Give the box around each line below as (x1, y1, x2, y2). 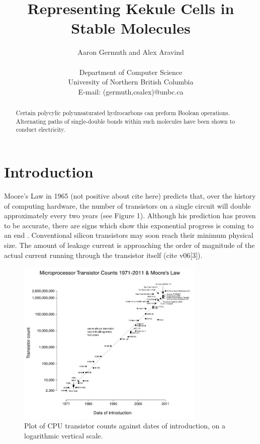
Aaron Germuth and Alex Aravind (77, 47, 184, 57)
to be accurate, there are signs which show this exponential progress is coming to (4, 220, 254, 230)
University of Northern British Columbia (68, 76, 194, 87)
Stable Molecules (71, 18, 191, 38)
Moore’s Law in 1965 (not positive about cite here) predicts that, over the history (4, 190, 256, 201)
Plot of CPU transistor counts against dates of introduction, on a (24, 420, 225, 431)
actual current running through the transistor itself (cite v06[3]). (4, 249, 203, 260)
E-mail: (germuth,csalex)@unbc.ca (78, 86, 184, 97)
